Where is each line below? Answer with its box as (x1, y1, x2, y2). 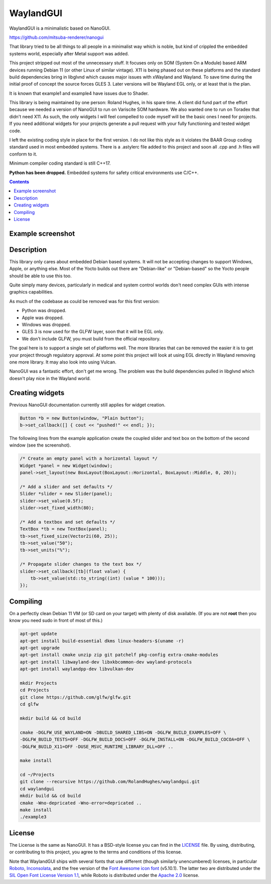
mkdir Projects (20, 680, 57, 686)
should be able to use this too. (9, 272, 72, 279)
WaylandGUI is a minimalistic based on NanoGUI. (9, 25, 111, 31)
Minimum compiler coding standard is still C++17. (9, 160, 111, 166)
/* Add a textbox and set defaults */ (20, 519, 115, 525)
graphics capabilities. (9, 289, 54, 295)
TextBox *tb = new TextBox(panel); (20, 526, 107, 532)
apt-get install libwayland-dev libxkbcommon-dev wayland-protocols (20, 659, 192, 665)
